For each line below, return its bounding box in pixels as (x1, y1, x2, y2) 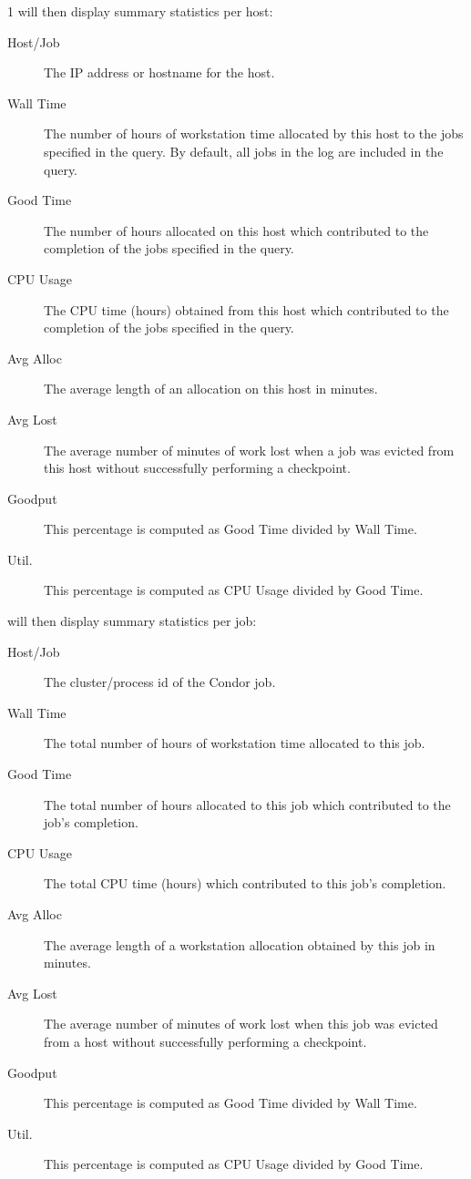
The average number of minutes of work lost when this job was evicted (44, 1014, 438, 1033)
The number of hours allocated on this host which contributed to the (44, 220, 429, 240)
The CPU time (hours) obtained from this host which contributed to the (44, 300, 449, 319)
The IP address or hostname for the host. (44, 63, 275, 82)
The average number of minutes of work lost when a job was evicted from (44, 440, 455, 459)
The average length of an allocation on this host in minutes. (44, 379, 378, 398)
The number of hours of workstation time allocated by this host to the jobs (44, 124, 464, 143)
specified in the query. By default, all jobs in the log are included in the (44, 141, 444, 160)
